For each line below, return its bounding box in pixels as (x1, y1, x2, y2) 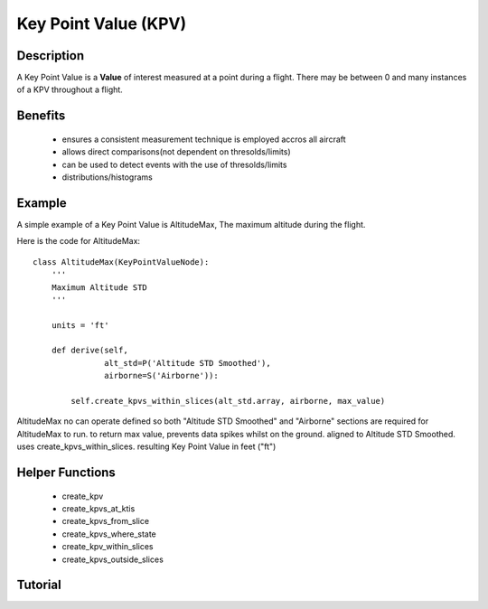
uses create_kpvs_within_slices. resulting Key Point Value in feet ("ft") (16, 441, 277, 452)
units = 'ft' (51, 320, 109, 330)
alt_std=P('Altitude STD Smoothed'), (104, 358, 271, 368)
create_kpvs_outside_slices (61, 554, 164, 565)
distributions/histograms (61, 172, 153, 183)
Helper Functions (16, 465, 117, 480)
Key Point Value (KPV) (16, 14, 187, 33)
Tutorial (16, 577, 62, 593)
